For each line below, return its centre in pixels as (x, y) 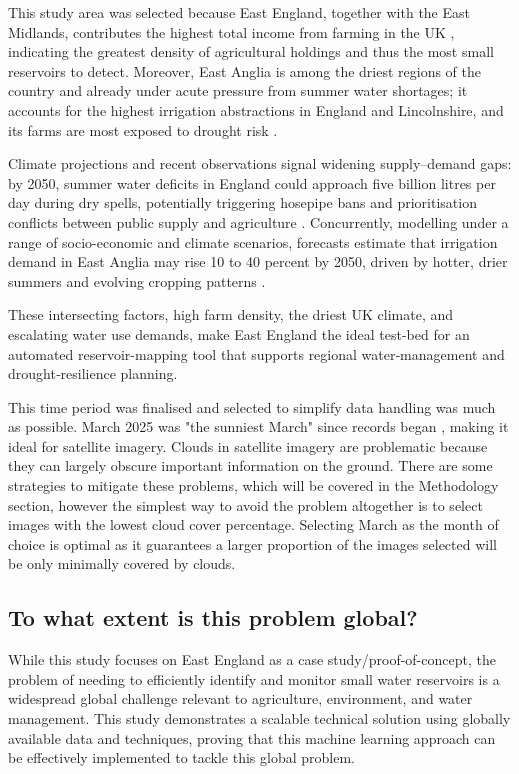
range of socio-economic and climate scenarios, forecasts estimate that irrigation (253, 241)
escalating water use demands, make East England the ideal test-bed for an (239, 333)
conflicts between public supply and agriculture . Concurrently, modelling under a (258, 221)
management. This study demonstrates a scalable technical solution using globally (259, 718)
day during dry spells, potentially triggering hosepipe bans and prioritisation (242, 202)
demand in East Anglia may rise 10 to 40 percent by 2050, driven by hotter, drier (258, 261)
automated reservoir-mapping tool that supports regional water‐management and (256, 353)
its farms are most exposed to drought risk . (143, 129)
